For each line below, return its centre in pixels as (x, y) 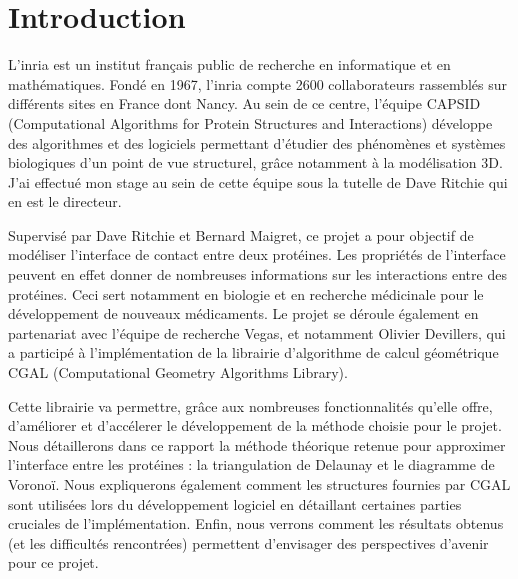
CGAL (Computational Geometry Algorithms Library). (178, 372)
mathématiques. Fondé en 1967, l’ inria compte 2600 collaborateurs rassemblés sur (258, 83)
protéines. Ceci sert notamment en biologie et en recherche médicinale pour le (246, 293)
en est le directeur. (65, 201)
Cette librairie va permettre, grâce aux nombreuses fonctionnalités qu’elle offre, (250, 405)
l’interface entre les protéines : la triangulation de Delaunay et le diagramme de (251, 464)
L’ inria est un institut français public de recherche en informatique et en (229, 64)
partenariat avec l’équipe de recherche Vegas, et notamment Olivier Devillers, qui (257, 332)
